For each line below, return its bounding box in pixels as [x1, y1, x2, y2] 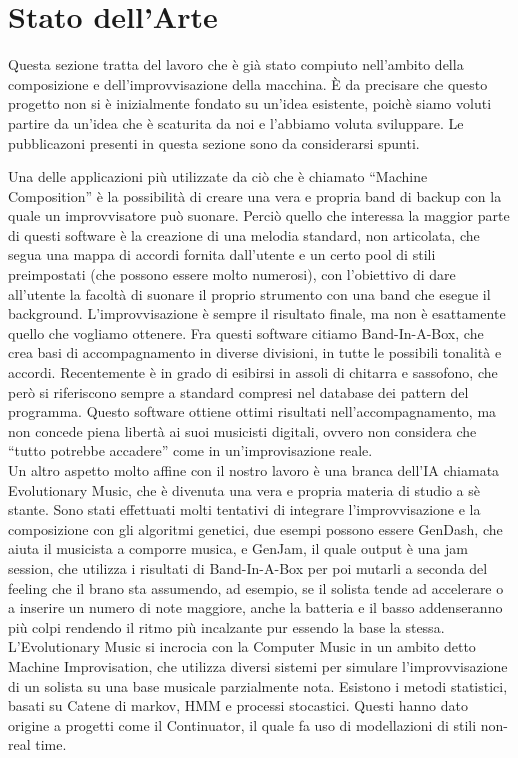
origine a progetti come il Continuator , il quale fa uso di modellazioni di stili [8, 714, 477, 735]
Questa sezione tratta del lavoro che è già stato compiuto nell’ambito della [8, 54, 464, 75]
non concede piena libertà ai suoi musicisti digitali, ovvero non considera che [8, 420, 477, 441]
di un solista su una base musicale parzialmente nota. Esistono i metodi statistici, [8, 675, 508, 696]
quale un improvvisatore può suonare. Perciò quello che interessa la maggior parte [8, 205, 510, 226]
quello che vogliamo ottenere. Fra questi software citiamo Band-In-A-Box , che [8, 322, 484, 343]
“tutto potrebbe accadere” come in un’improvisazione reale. [8, 440, 373, 461]
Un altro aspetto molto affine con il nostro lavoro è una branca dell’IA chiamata [8, 460, 500, 480]
